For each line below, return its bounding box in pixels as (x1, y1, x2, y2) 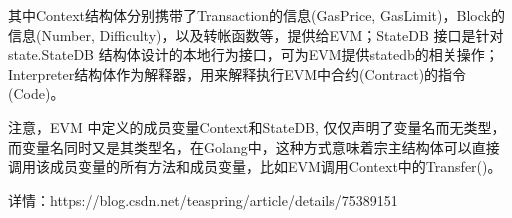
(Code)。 (8, 83, 65, 104)
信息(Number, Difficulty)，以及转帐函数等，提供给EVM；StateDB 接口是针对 (8, 24, 504, 45)
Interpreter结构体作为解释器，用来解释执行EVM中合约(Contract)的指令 (8, 63, 467, 84)
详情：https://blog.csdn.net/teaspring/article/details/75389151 (8, 189, 398, 210)
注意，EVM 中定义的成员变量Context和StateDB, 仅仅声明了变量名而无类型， (8, 116, 506, 137)
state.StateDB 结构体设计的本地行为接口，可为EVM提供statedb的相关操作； (8, 44, 499, 65)
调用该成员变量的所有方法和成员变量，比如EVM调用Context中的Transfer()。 (8, 156, 502, 177)
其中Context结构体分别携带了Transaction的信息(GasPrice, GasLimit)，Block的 (8, 5, 505, 25)
